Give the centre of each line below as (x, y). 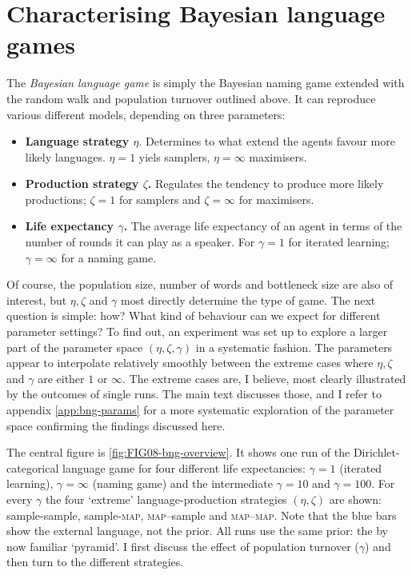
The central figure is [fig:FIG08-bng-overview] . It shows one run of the (178, 452)
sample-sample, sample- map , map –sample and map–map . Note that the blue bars (202, 515)
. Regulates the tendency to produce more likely (266, 184)
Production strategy (82, 184)
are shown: (355, 499)
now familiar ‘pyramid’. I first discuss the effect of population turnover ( (183, 546)
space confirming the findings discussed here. (116, 425)
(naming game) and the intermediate (182, 483)
